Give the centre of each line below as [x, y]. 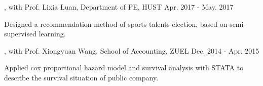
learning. [52, 34]
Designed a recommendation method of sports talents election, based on [116, 24]
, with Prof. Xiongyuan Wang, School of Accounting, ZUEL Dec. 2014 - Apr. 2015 [132, 50]
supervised [20, 34]
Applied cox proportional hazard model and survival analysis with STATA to [124, 68]
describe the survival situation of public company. [81, 77]
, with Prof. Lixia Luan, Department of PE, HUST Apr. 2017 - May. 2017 [119, 7]
